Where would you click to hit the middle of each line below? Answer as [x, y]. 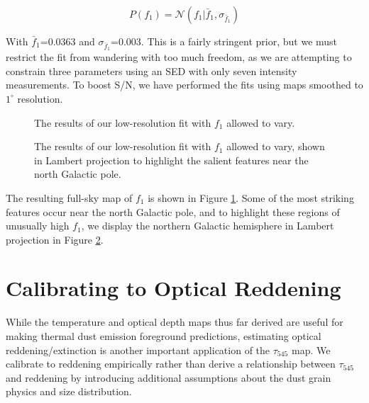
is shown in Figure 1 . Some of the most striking [251, 197]
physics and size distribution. [69, 391]
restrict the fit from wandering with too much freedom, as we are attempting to [179, 57]
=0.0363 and [67, 41]
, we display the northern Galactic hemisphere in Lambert [208, 226]
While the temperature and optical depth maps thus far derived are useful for [175, 322]
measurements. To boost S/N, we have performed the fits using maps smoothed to [184, 85]
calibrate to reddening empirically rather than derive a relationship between [171, 364]
